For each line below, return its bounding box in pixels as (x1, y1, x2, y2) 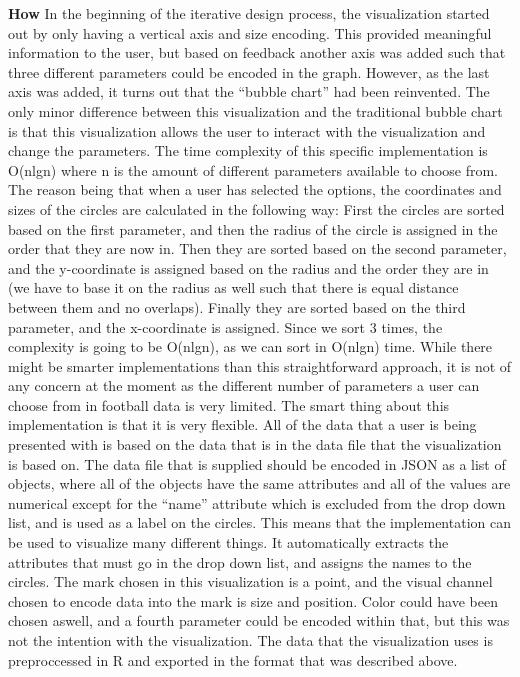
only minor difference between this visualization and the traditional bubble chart (8, 100, 503, 121)
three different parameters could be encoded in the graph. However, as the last (8, 61, 490, 82)
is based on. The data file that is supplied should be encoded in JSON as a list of (8, 453, 506, 474)
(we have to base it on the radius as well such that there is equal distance (8, 277, 459, 298)
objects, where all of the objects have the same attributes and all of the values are (8, 473, 511, 494)
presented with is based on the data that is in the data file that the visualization (8, 434, 502, 455)
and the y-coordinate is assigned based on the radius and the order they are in (8, 257, 489, 278)
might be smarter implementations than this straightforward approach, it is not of (8, 355, 512, 376)
